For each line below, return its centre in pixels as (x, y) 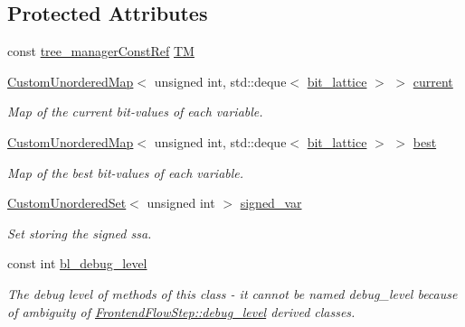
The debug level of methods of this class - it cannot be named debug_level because (232, 293)
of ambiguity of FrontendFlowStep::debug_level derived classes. (181, 311)
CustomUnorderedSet (67, 203)
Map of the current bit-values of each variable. (135, 112)
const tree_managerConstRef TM (101, 51)
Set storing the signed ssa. (80, 233)
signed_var (271, 203)
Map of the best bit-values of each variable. (126, 172)
